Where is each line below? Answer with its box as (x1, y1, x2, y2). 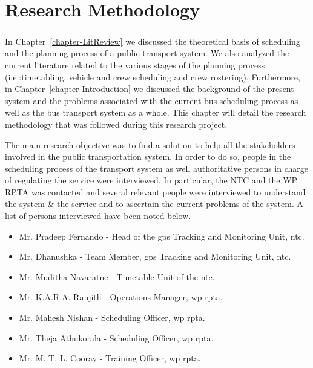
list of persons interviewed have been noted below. (5, 209, 191, 222)
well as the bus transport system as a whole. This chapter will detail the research (5, 106, 306, 119)
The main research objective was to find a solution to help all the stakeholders (5, 138, 295, 151)
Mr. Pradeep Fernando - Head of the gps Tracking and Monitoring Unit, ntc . (19, 229, 305, 242)
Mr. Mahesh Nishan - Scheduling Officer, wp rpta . (19, 311, 205, 324)
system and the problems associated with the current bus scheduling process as (5, 94, 298, 107)
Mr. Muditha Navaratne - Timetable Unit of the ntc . (19, 270, 215, 283)
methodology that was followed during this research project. (5, 117, 228, 130)
